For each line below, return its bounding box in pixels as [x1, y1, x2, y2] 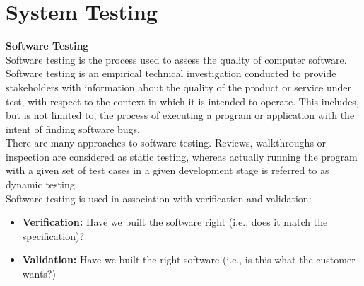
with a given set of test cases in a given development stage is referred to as [6, 163, 329, 178]
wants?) [22, 266, 56, 281]
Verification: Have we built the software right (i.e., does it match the [22, 214, 328, 229]
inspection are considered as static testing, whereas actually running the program [6, 149, 358, 164]
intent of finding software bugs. [6, 121, 140, 136]
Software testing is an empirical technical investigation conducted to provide [6, 66, 336, 81]
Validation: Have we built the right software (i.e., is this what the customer [22, 252, 356, 267]
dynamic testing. [6, 177, 78, 192]
